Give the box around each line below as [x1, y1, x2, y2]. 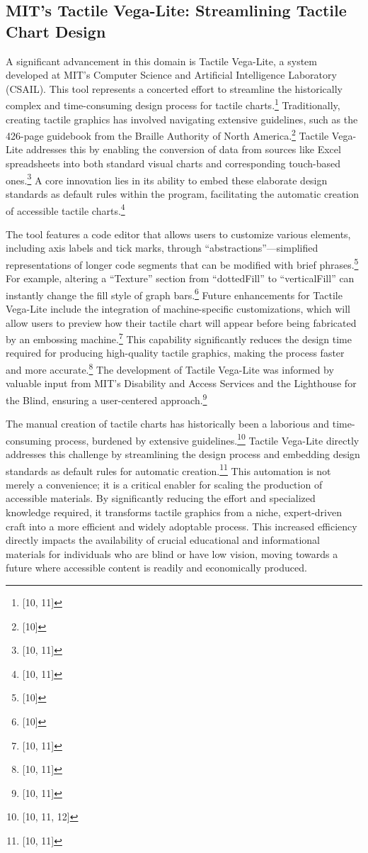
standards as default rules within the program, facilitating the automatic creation [6, 186, 360, 201]
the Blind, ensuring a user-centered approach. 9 [6, 390, 207, 407]
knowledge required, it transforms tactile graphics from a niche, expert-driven [6, 505, 343, 520]
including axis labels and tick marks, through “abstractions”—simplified [6, 240, 318, 255]
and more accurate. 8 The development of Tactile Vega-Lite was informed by [6, 360, 334, 377]
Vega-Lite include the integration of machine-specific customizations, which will [6, 301, 350, 316]
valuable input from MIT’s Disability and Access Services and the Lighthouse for [6, 376, 357, 391]
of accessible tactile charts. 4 [6, 201, 125, 218]
